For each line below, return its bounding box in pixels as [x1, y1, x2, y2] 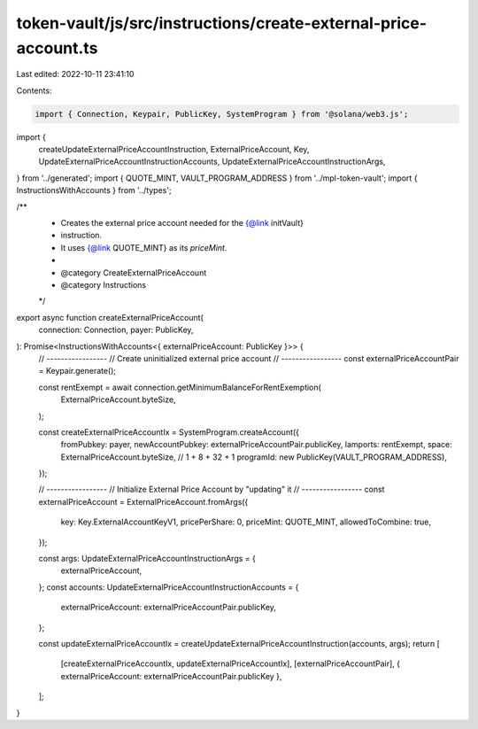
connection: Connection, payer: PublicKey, [38, 324, 194, 336]
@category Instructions [60, 280, 146, 290]
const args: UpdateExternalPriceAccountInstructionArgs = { [38, 554, 256, 564]
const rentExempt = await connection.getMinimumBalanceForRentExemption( [38, 382, 322, 392]
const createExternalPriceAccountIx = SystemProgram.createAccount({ [38, 426, 300, 438]
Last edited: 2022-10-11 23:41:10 [16, 69, 135, 80]
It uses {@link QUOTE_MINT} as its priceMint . [60, 242, 227, 252]
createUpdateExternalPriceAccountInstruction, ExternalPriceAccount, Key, [38, 144, 310, 155]
